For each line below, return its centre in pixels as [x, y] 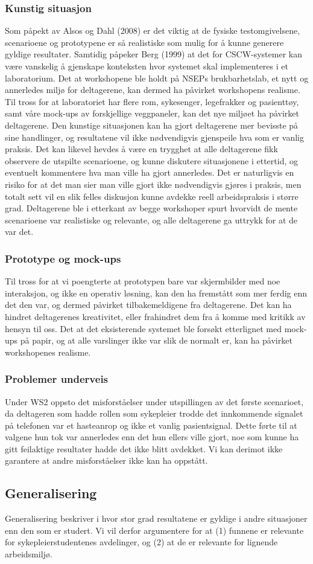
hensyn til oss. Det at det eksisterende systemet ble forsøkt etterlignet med [143, 328]
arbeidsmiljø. [29, 554]
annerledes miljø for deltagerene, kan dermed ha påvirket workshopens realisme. [153, 90]
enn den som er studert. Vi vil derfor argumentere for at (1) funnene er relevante [154, 530]
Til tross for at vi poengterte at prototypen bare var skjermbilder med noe [143, 281]
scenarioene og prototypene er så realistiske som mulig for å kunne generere [144, 42]
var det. [19, 232]
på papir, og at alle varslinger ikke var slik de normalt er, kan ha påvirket [156, 340]
